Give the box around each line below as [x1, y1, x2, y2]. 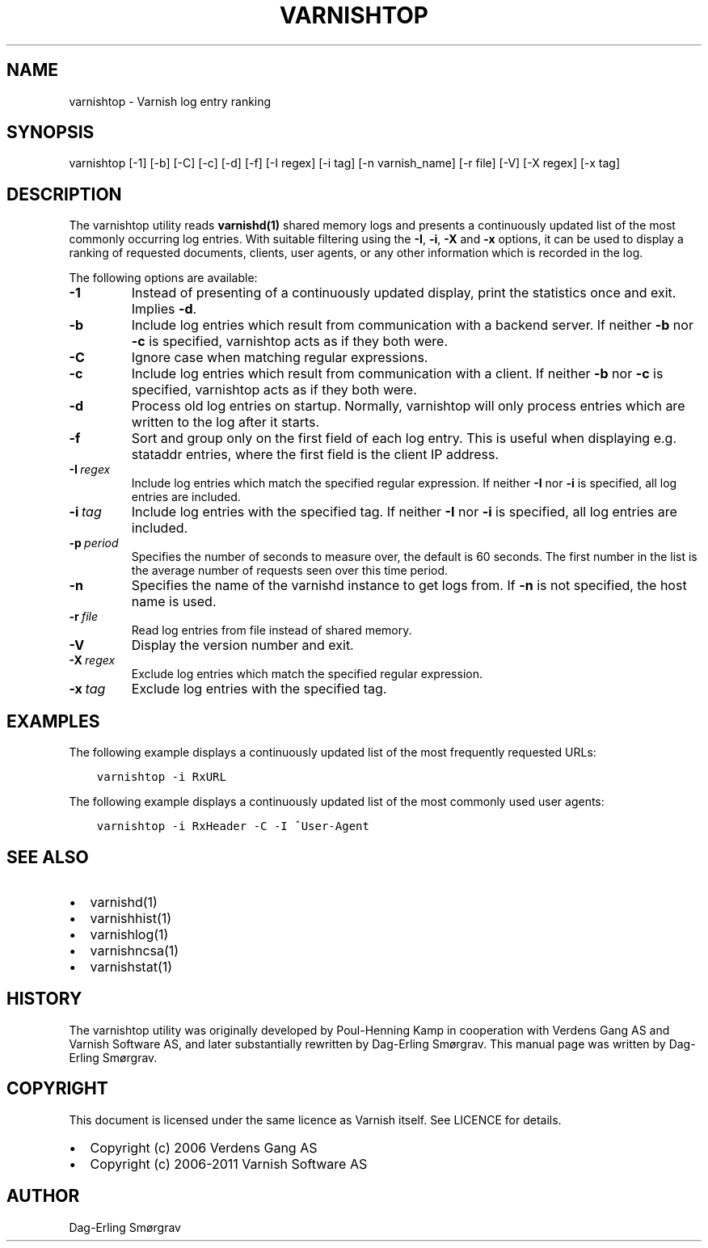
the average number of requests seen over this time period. [131, 563, 449, 578]
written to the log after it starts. [131, 414, 320, 431]
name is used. [131, 593, 217, 610]
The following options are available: [69, 271, 258, 285]
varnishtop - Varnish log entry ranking [69, 94, 272, 108]
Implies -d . [131, 301, 197, 318]
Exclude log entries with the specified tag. [131, 681, 387, 698]
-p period [69, 536, 119, 550]
